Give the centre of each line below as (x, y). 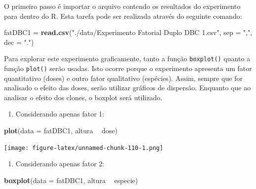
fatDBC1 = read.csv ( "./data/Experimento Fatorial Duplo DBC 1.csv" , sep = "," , (128, 32)
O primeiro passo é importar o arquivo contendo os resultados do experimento (122, 6)
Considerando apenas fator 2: (60, 164)
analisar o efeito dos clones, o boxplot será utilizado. (83, 97)
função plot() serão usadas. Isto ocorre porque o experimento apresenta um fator (128, 68)
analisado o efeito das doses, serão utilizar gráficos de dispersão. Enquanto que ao (128, 88)
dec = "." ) (19, 42)
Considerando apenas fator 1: (60, 114)
